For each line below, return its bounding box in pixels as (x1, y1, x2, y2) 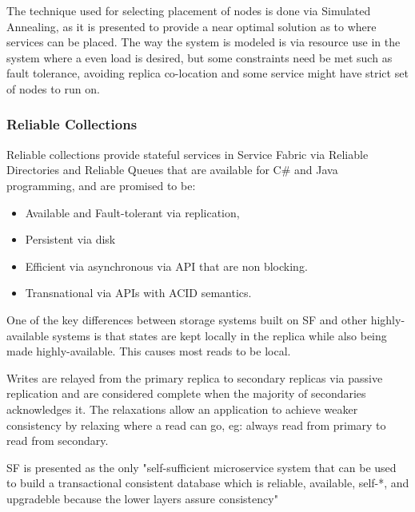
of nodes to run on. (6, 80, 100, 97)
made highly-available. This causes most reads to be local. (6, 343, 291, 359)
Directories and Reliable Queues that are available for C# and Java (6, 161, 338, 178)
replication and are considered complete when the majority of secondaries (6, 385, 366, 402)
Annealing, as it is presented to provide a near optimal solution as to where (6, 18, 377, 34)
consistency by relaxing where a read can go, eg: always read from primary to (6, 416, 386, 433)
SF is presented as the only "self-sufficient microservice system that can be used (6, 458, 397, 475)
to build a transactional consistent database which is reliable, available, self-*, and (6, 474, 409, 491)
